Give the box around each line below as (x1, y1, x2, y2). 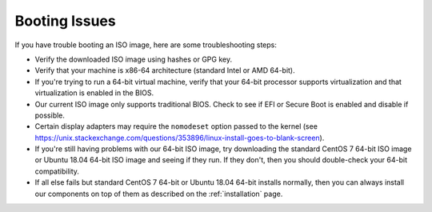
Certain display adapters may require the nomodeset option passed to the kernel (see (34, 122, 318, 131)
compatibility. (34, 166, 80, 176)
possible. (34, 110, 66, 120)
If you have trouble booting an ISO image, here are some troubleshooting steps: (14, 40, 278, 50)
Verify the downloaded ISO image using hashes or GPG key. (34, 54, 232, 64)
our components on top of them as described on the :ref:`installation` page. (34, 189, 283, 198)
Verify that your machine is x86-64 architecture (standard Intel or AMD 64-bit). (34, 66, 295, 75)
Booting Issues (14, 12, 116, 30)
